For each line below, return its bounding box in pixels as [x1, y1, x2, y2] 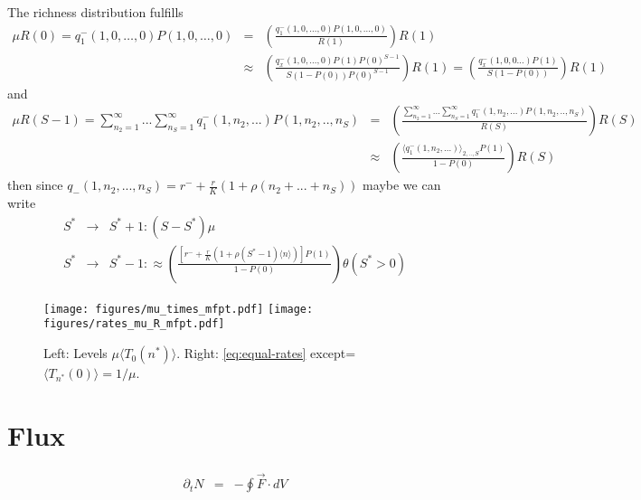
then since [7, 175, 63, 194]
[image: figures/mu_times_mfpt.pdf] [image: [43, 302, 314, 316]
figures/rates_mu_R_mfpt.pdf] [43, 317, 225, 331]
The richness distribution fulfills [7, 3, 184, 21]
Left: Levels [43, 344, 108, 363]
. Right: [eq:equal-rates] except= [176, 344, 356, 363]
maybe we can [363, 175, 441, 194]
